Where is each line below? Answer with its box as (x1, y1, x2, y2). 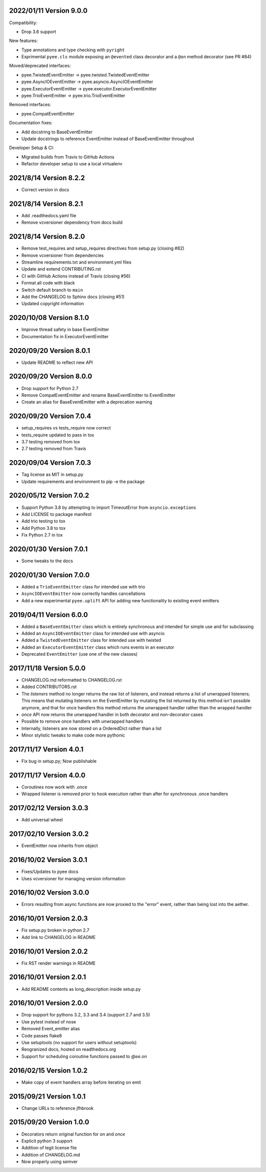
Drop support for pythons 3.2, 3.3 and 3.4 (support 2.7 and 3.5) (21, 1012, 150, 1018)
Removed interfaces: (9, 102, 51, 108)
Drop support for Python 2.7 (21, 385, 79, 391)
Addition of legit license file (21, 1145, 77, 1151)
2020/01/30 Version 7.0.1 (9, 545, 88, 553)
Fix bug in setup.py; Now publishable (21, 758, 97, 764)
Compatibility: (9, 20, 37, 26)
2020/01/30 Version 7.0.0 (9, 571, 90, 579)
